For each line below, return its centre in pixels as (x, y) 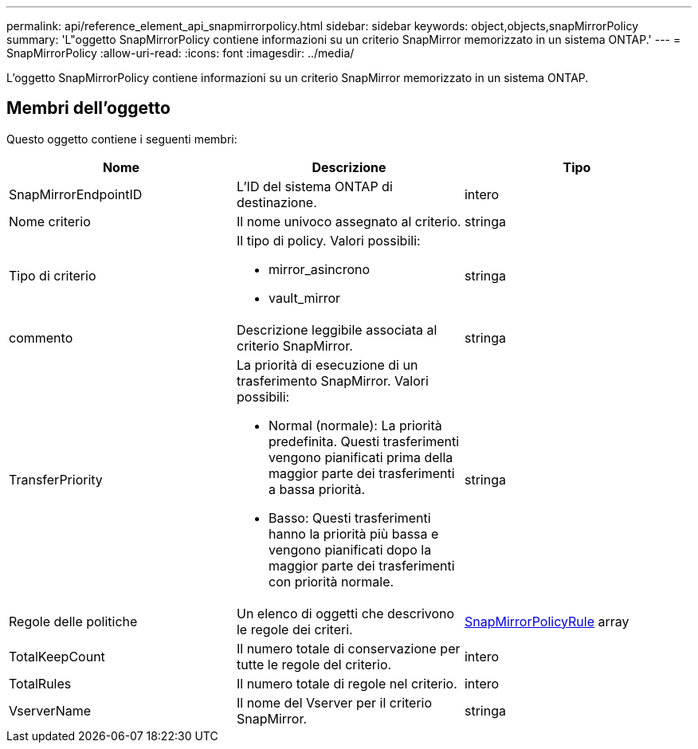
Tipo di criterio (53, 275)
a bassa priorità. (317, 489)
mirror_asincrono (319, 269)
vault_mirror (304, 298)
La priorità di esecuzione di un (327, 365)
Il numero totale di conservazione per (348, 648)
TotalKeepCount (57, 656)
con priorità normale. (331, 581)
